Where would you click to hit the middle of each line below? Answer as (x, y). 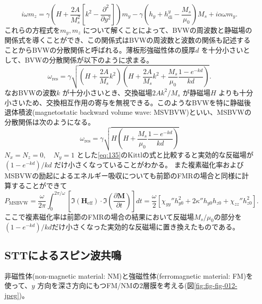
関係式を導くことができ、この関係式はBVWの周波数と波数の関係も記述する (128, 40)
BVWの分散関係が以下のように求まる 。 (89, 59)
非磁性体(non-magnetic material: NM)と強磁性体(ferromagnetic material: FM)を (129, 275)
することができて (39, 185)
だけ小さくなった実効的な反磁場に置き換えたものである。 (146, 227)
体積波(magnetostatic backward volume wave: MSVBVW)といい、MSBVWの (131, 112)
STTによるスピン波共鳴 (63, 255)
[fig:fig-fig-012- (216, 285)
